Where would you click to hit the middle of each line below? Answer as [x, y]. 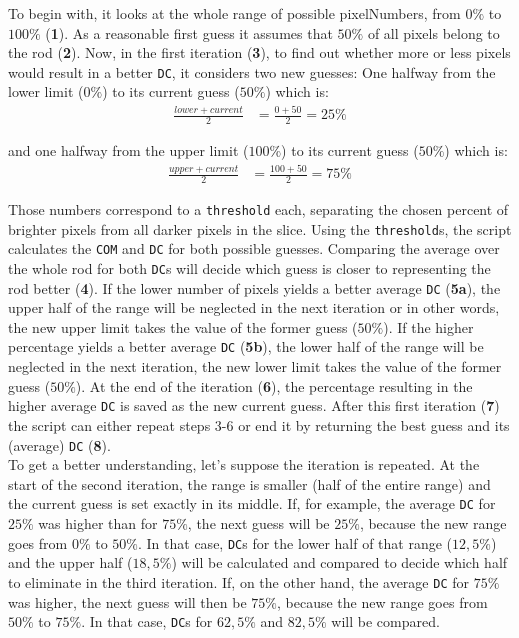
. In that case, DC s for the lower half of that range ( [295, 542]
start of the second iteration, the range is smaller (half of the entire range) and [249, 483]
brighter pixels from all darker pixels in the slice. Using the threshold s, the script [260, 228]
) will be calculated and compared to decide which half [339, 562]
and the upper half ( [70, 562]
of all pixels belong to [433, 32]
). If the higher [428, 326]
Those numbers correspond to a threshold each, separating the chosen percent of [258, 208]
